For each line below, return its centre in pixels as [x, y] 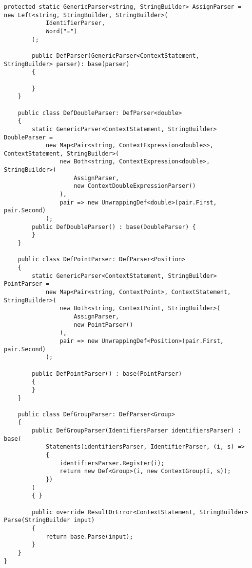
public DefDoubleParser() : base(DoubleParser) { [114, 227]
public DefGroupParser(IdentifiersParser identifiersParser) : [136, 431]
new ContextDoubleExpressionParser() [135, 186]
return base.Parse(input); [89, 536]
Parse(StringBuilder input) [49, 520]
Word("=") [61, 31]
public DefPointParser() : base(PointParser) [107, 374]
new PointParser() [103, 325]
